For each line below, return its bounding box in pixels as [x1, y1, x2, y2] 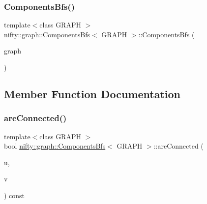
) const [4, 190, 25, 200]
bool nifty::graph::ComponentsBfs [4, 141, 106, 151]
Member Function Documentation [4, 86, 181, 101]
